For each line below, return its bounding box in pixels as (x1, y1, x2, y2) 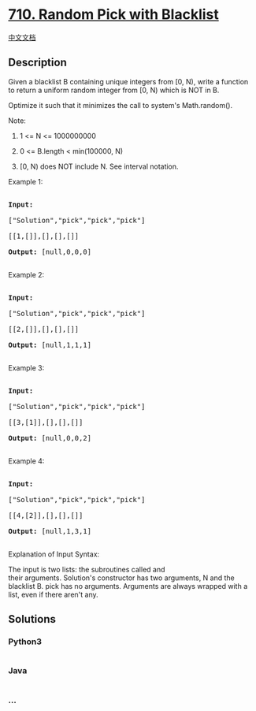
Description (8, 56, 67, 69)
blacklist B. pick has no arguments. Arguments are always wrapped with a (8, 581, 248, 590)
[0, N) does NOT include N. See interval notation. (19, 162, 179, 171)
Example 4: (8, 456, 45, 466)
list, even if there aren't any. (8, 590, 98, 599)
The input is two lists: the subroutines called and (8, 564, 165, 574)
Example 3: (8, 363, 45, 372)
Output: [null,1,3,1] (8, 527, 92, 535)
